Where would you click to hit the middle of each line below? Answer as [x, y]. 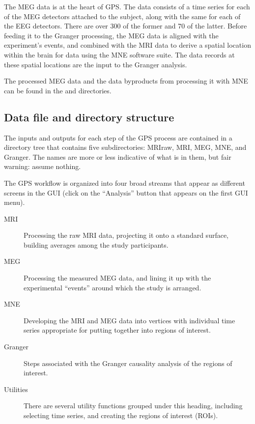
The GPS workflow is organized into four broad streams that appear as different [125, 183]
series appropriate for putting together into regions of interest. [117, 330]
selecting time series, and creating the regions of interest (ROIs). [121, 415]
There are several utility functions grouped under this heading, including [133, 406]
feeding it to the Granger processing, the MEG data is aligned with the [111, 35]
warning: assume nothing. [42, 166]
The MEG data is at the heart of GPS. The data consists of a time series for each [127, 6]
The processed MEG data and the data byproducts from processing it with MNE [126, 81]
